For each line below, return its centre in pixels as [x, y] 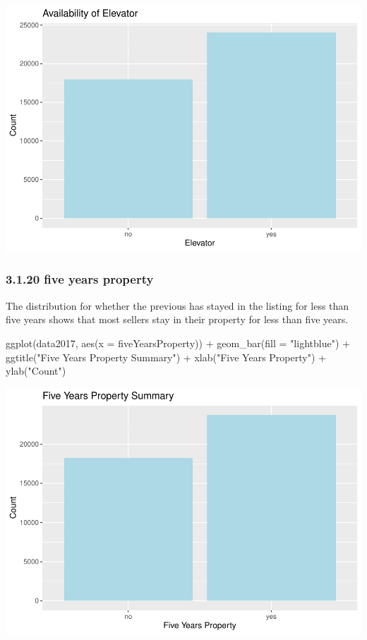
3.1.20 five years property [80, 279]
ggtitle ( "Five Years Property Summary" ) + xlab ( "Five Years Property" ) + [166, 357]
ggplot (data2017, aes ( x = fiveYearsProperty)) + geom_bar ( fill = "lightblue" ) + [178, 343]
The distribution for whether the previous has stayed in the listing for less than [178, 305]
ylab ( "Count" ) [36, 371]
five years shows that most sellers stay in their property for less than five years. [177, 319]
